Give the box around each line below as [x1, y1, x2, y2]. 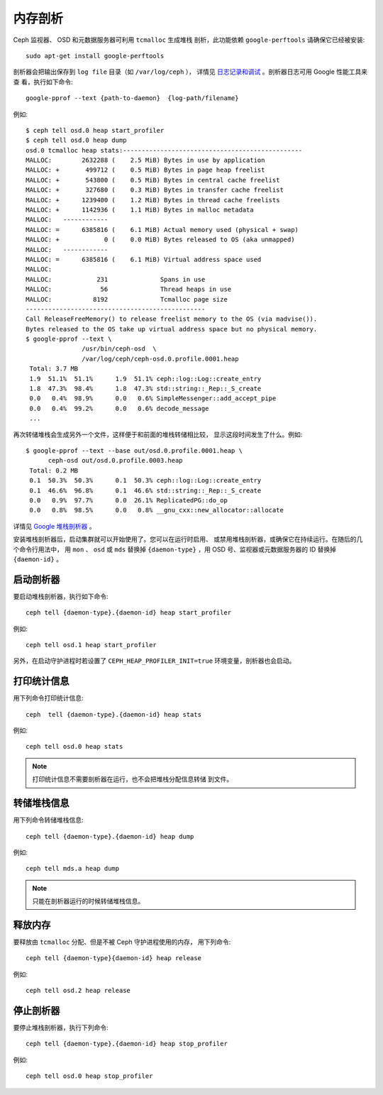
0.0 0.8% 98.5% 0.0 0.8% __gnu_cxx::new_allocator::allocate [29, 506, 284, 515]
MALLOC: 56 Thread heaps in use [26, 285, 232, 294]
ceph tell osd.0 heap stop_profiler [26, 1072, 153, 1080]
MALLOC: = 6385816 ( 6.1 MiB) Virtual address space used [26, 255, 262, 263]
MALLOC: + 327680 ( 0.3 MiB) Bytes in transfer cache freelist [26, 186, 284, 194]
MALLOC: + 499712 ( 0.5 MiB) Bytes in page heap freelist [26, 166, 265, 174]
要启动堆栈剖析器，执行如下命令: [13, 592, 109, 600]
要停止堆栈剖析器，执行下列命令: [13, 1023, 109, 1032]
